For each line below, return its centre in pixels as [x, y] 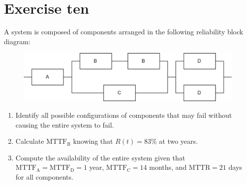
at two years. [178, 141]
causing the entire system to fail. [65, 124]
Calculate [30, 141]
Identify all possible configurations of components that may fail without [124, 115]
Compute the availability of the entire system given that [100, 157]
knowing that [93, 141]
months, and [168, 167]
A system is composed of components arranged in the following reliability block [124, 32]
